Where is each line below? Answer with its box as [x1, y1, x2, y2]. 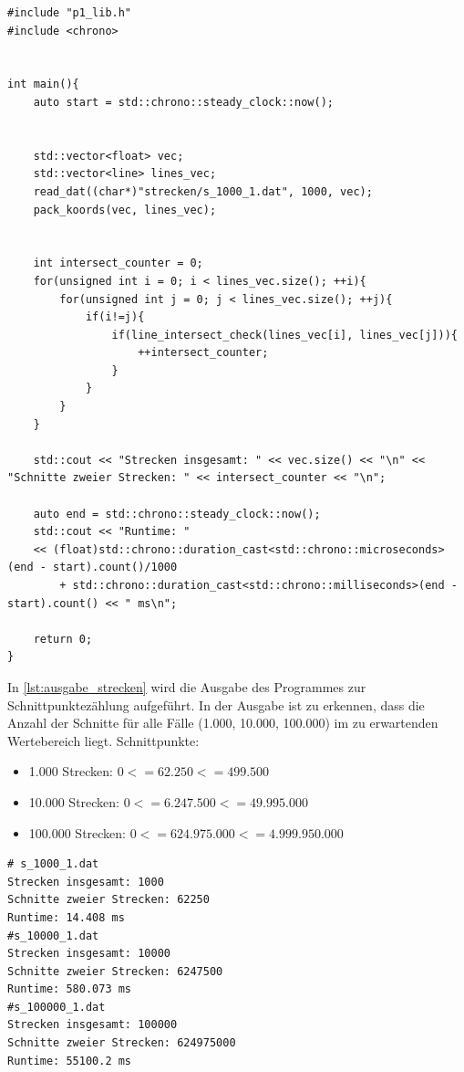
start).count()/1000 [53, 561, 178, 574]
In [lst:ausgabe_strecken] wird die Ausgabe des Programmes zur [7, 677, 366, 696]
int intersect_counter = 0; [33, 257, 203, 270]
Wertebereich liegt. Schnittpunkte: [7, 730, 200, 750]
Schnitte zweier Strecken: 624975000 [7, 1036, 236, 1050]
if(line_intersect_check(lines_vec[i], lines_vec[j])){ [111, 328, 458, 342]
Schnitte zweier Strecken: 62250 [7, 893, 210, 907]
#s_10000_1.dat [7, 929, 99, 942]
